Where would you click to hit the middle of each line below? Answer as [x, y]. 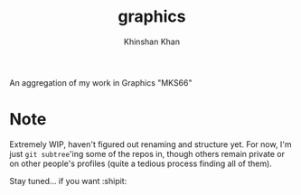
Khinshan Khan [152, 42]
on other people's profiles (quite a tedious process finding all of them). [141, 163]
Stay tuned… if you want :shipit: [68, 181]
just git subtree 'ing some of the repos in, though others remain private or [147, 153]
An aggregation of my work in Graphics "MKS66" [101, 82]
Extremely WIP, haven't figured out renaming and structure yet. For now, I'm [150, 144]
